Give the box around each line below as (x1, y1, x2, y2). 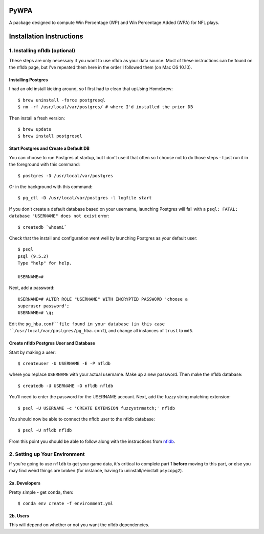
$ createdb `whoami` (18, 224, 67, 230)
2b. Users (9, 513, 29, 519)
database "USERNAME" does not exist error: (9, 213, 110, 219)
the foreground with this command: (9, 162, 80, 168)
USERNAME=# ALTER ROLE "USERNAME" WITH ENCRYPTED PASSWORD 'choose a (18, 296, 188, 302)
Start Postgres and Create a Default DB (9, 146, 90, 151)
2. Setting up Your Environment (9, 451, 85, 458)
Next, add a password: (9, 285, 55, 291)
